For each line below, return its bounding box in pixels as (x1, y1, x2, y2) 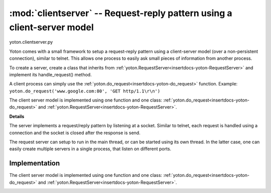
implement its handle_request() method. (9, 71, 92, 77)
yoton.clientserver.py (9, 39, 53, 45)
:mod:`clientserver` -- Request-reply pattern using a (9, 8, 233, 19)
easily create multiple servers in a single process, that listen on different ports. (9, 146, 172, 152)
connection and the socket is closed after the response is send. (9, 130, 141, 136)
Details (9, 113, 25, 119)
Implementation (9, 159, 60, 168)
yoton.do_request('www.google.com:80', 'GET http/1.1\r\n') (9, 88, 161, 94)
